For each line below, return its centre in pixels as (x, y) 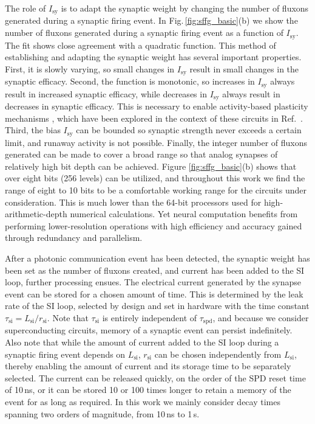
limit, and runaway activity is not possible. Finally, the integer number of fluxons (156, 142)
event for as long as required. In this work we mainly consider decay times (143, 402)
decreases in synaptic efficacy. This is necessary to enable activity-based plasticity (157, 106)
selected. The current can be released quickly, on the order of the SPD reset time (155, 377)
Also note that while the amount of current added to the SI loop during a (142, 342)
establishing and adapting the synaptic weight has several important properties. (153, 57)
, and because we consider (261, 318)
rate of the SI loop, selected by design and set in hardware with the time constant (157, 306)
